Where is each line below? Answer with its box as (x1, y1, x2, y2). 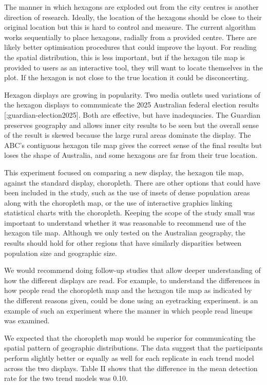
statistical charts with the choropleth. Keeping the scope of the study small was (4, 207, 255, 218)
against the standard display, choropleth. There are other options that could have (4, 177, 260, 188)
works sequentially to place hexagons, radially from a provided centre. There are (4, 31, 257, 42)
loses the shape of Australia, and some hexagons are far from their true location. (4, 150, 258, 160)
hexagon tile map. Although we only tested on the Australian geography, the (4, 227, 245, 238)
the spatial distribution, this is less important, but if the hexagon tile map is (4, 51, 245, 62)
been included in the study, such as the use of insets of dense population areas (4, 187, 250, 198)
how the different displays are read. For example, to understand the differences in (4, 274, 260, 285)
